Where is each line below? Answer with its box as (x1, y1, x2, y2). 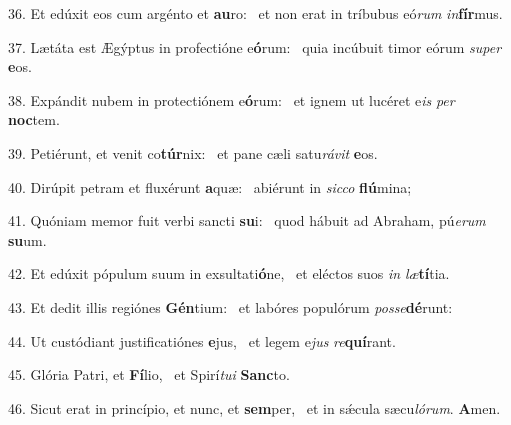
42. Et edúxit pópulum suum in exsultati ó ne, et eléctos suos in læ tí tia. (8, 263, 450, 284)
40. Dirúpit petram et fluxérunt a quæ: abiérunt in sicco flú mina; (8, 176, 412, 197)
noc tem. (8, 109, 60, 130)
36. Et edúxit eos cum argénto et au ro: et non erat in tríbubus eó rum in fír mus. (8, 3, 503, 23)
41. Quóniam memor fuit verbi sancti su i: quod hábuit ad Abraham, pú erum (8, 210, 486, 231)
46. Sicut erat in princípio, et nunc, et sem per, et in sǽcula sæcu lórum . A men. (8, 397, 501, 418)
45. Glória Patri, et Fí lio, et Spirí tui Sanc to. (8, 364, 290, 385)
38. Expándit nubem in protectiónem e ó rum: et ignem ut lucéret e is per (8, 89, 455, 110)
